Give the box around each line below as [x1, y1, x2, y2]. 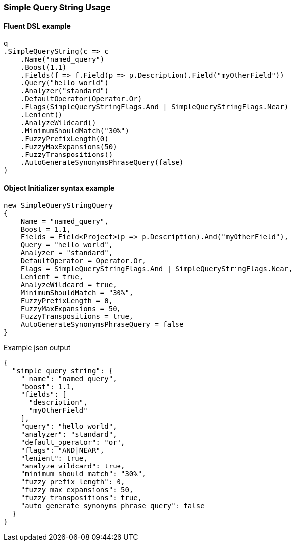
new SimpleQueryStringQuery [4, 201, 113, 210]
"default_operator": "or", [20, 438, 125, 447]
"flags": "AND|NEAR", [20, 446, 105, 455]
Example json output [4, 343, 71, 352]
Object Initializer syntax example [4, 183, 115, 192]
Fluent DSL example [4, 21, 71, 30]
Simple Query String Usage [4, 2, 111, 12]
